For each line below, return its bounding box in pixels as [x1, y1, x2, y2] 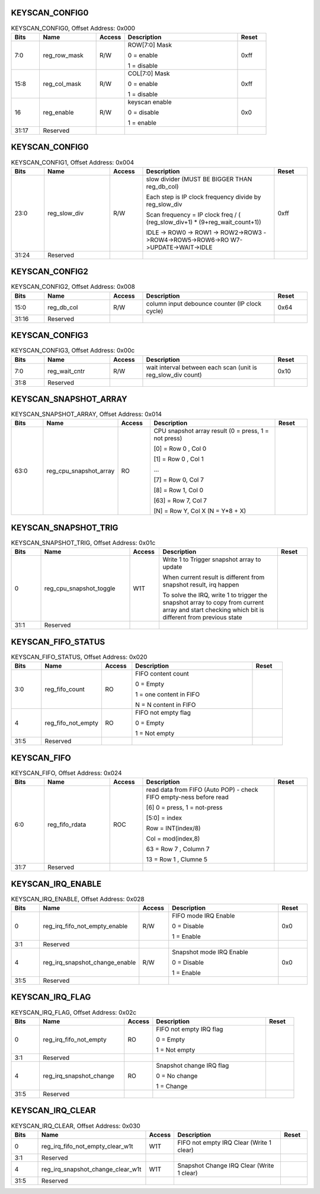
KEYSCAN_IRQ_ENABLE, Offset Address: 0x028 [11, 894, 145, 903]
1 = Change [156, 1082, 188, 1090]
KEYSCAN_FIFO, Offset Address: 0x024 [11, 769, 122, 777]
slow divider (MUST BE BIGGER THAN [146, 175, 252, 183]
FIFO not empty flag [135, 709, 191, 717]
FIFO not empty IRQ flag [156, 1025, 223, 1033]
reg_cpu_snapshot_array [46, 467, 115, 475]
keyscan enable [127, 98, 172, 106]
